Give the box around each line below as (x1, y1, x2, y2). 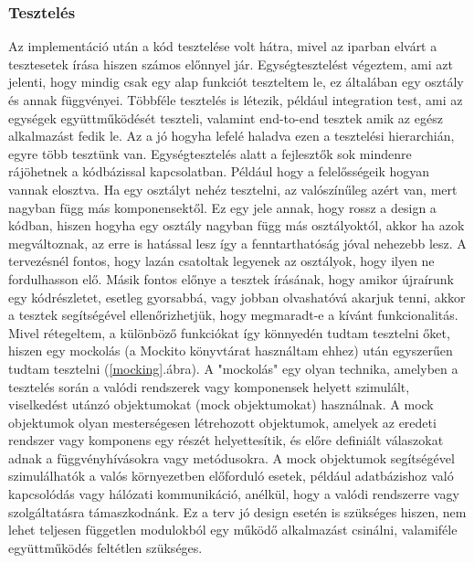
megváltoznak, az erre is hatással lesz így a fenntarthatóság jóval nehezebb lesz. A (8, 233, 467, 252)
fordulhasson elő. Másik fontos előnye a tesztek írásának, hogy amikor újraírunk (8, 269, 454, 288)
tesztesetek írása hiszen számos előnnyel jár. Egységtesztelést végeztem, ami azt (8, 54, 453, 73)
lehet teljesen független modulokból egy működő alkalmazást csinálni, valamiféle (8, 520, 458, 539)
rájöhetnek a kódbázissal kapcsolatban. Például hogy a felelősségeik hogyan (8, 162, 430, 181)
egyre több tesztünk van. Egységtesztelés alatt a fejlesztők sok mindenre (8, 143, 412, 163)
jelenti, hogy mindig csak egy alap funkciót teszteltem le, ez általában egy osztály (8, 72, 464, 91)
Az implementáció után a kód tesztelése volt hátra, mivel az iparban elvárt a (8, 37, 437, 56)
